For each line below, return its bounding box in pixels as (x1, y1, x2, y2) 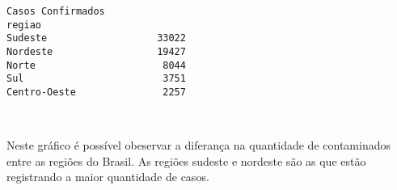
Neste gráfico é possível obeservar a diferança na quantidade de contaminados (6, 137, 391, 154)
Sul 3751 (6, 73, 186, 85)
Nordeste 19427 (6, 45, 186, 57)
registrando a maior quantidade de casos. (6, 168, 209, 185)
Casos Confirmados (6, 6, 105, 17)
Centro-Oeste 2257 (6, 86, 186, 98)
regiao (6, 19, 41, 31)
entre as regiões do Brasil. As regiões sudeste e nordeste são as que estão (6, 152, 366, 169)
